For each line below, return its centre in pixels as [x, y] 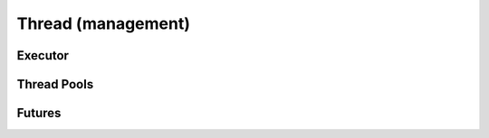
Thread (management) [103, 23]
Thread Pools [55, 84]
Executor [43, 55]
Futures [39, 113]
